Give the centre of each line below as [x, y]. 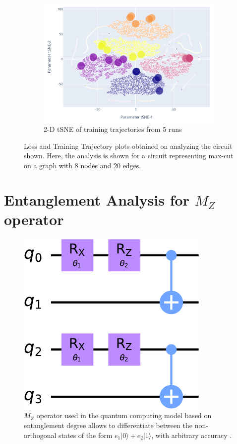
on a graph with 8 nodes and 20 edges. [83, 165]
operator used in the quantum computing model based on [124, 415]
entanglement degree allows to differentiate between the [108, 425]
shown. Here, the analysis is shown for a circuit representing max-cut [129, 156]
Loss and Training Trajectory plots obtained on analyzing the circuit [128, 146]
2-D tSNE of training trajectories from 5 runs [113, 129]
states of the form [86, 435]
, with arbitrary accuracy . [192, 435]
